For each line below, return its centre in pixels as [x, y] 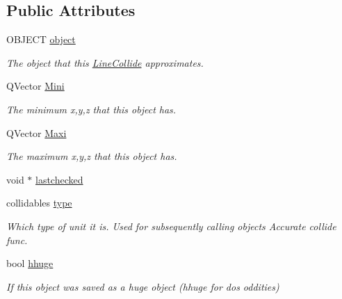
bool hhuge [30, 263]
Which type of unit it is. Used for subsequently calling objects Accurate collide [171, 226]
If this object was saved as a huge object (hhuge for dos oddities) [143, 286]
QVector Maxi [36, 132]
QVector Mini [35, 86]
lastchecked [59, 179]
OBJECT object [41, 39]
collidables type [39, 203]
